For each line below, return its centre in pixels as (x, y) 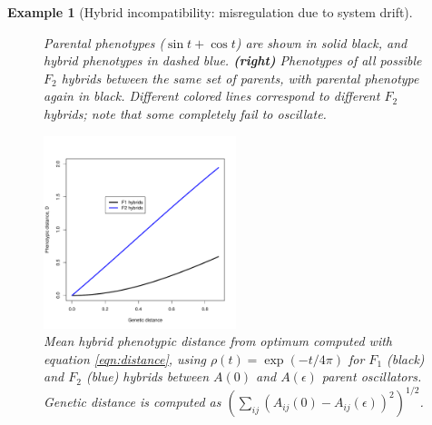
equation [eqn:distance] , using (125, 358)
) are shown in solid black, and (321, 42)
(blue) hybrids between (147, 376)
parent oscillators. (372, 376)
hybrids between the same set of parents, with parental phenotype (240, 78)
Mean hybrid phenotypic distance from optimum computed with (218, 341)
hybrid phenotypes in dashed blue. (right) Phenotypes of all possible (233, 60)
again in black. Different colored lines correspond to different (212, 96)
